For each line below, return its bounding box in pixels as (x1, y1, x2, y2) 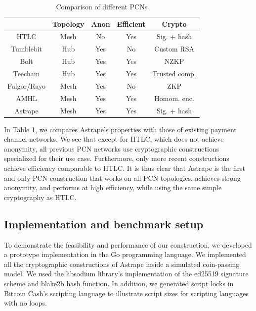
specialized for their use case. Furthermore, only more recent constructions (4, 153, 229, 163)
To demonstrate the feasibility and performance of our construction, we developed (4, 239, 252, 250)
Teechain (13, 68, 40, 78)
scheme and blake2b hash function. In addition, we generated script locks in (4, 278, 234, 288)
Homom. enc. (154, 93, 194, 103)
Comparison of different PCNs (56, 1, 148, 11)
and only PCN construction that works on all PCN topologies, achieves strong (4, 172, 241, 183)
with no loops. (4, 298, 47, 308)
